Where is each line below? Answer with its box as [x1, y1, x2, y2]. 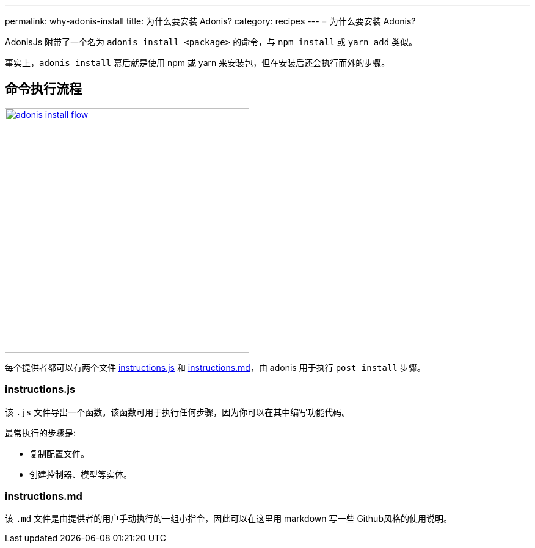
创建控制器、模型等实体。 [29, 469, 132, 480]
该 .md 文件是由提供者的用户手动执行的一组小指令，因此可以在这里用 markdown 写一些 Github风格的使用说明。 [5, 513, 452, 524]
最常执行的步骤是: [5, 427, 76, 438]
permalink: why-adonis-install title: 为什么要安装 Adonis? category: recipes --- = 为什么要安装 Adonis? [5, 16, 416, 26]
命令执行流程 [5, 81, 82, 97]
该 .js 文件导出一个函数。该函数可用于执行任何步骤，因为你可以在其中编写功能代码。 [5, 406, 351, 417]
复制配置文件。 [29, 448, 89, 459]
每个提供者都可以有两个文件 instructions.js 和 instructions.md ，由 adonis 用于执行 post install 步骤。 [5, 362, 426, 373]
